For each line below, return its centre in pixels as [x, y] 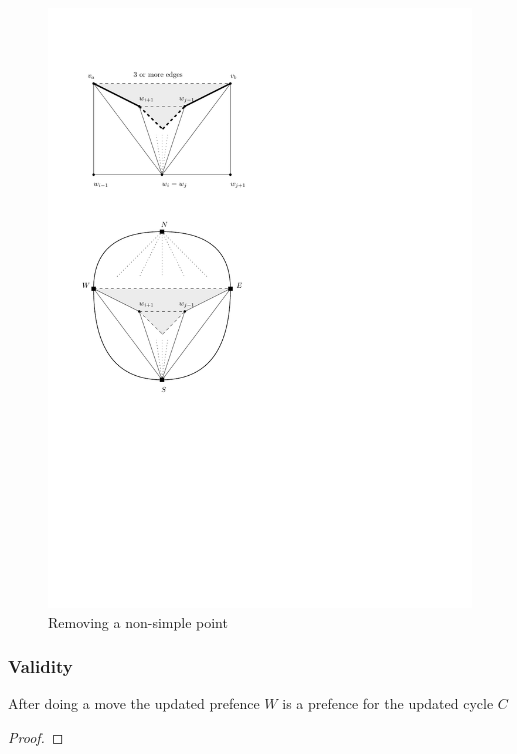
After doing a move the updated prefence [134, 703]
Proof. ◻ [36, 736]
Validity [40, 666]
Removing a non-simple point [138, 621]
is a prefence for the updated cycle [388, 703]
